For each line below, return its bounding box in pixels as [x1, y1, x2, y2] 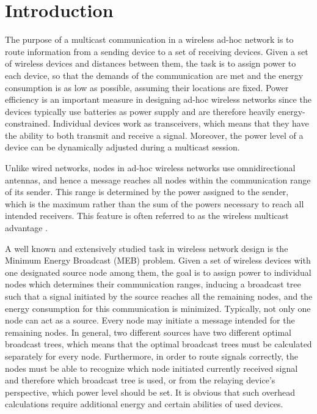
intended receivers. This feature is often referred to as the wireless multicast [5, 209, 289, 222]
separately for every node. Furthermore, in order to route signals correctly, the [5, 349, 298, 362]
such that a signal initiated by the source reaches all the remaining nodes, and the [5, 290, 313, 302]
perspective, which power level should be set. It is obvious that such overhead [5, 385, 295, 398]
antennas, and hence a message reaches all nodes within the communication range [5, 173, 311, 186]
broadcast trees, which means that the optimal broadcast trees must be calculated [5, 338, 312, 350]
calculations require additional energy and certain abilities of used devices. [5, 397, 283, 410]
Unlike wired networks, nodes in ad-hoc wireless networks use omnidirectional [5, 161, 296, 174]
